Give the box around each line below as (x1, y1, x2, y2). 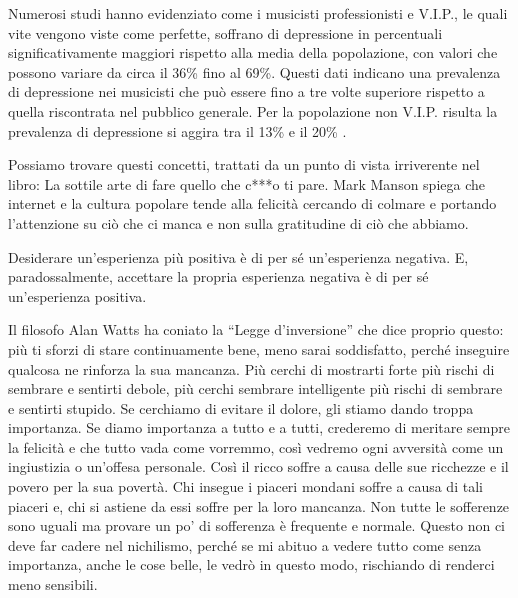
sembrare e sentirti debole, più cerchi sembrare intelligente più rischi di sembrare (8, 378, 503, 399)
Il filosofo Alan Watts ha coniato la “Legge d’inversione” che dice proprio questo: (8, 319, 504, 340)
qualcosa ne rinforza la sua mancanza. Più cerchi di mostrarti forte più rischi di (8, 358, 495, 379)
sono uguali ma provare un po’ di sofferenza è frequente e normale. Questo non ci (8, 515, 506, 536)
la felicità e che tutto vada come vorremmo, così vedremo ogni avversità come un (8, 436, 504, 457)
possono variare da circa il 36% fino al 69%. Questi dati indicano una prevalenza (8, 61, 501, 82)
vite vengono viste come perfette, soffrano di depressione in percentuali (8, 22, 443, 43)
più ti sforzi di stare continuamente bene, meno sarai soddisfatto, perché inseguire (8, 338, 510, 359)
